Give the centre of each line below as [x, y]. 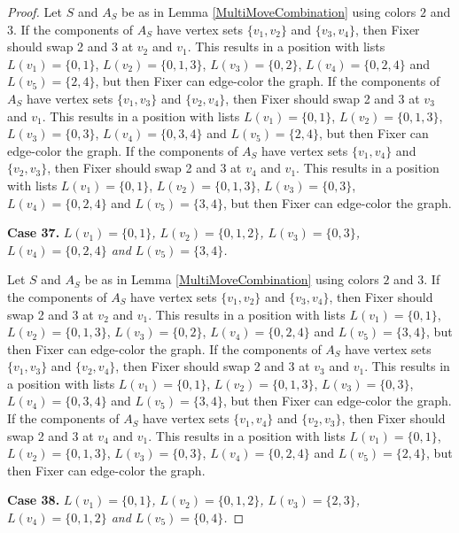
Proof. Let [35, 12]
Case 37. [34, 232]
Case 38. [34, 500]
